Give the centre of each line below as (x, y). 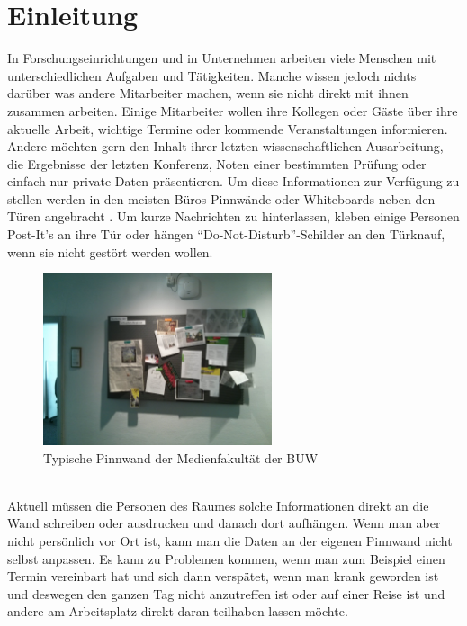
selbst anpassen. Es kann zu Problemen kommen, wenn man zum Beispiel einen (226, 558)
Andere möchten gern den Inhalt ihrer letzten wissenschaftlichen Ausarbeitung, (225, 146)
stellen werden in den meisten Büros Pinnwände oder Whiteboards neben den (221, 198)
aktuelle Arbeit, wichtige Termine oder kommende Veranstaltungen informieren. (228, 128)
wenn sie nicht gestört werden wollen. (110, 251)
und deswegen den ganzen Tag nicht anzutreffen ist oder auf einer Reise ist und (226, 593)
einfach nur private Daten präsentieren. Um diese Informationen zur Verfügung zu (233, 181)
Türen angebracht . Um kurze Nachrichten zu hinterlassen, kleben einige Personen (233, 216)
